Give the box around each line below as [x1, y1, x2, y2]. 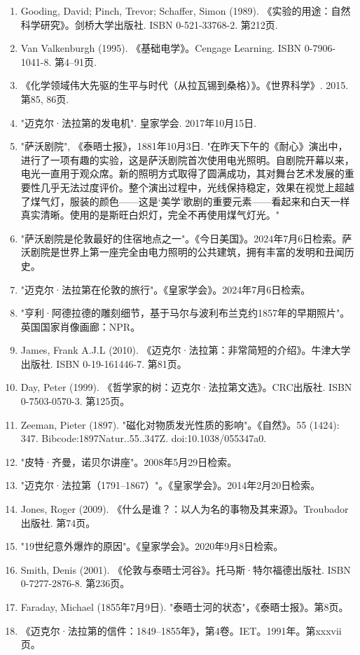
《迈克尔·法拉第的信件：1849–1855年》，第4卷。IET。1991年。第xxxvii [20, 623, 342, 637]
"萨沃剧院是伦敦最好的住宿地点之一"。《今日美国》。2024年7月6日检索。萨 [20, 230, 352, 245]
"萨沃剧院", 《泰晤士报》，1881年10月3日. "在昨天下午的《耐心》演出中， [20, 139, 348, 153]
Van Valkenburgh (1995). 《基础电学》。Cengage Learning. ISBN [20, 41, 302, 55]
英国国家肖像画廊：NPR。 [20, 319, 141, 333]
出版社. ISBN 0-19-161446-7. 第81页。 [20, 356, 187, 371]
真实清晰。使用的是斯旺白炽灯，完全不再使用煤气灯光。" [20, 207, 280, 222]
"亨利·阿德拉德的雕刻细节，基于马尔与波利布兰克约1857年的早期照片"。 [20, 305, 350, 320]
